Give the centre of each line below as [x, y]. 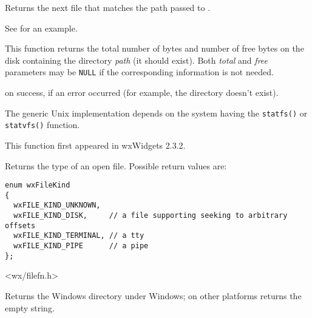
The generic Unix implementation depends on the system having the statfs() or [156, 113]
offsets [20, 225]
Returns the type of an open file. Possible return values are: [116, 165]
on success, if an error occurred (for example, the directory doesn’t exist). [142, 93]
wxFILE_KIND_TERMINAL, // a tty [79, 236]
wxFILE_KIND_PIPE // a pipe [81, 246]
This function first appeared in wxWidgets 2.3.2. [95, 145]
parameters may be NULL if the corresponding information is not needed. [139, 72]
